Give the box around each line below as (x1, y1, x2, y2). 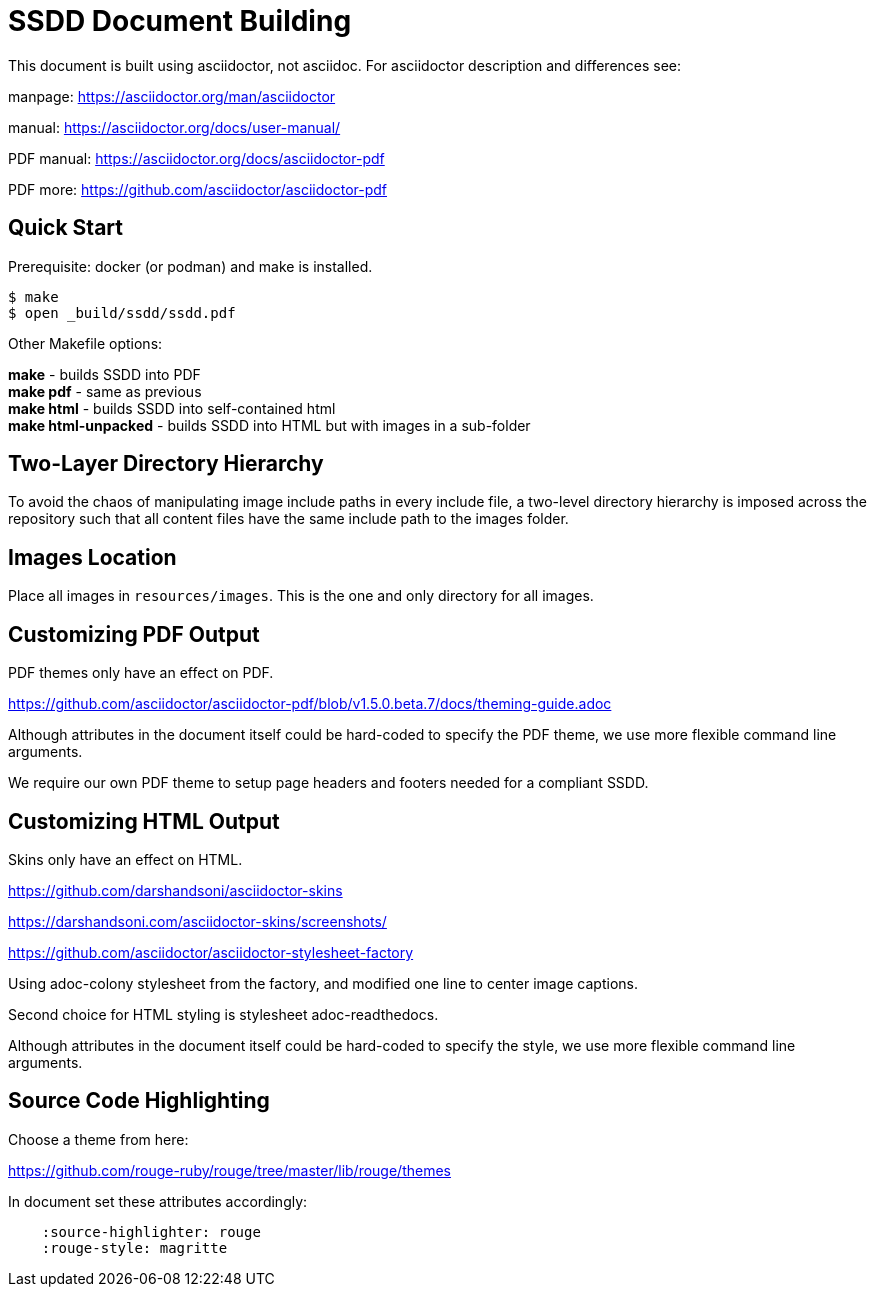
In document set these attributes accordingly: (8, 1192, 308, 1210)
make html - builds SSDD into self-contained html (8, 399, 336, 417)
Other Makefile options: (8, 334, 163, 352)
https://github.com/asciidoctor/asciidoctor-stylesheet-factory (8, 943, 414, 961)
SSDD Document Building (8, 4, 352, 38)
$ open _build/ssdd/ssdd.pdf (8, 304, 236, 321)
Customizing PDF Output (8, 621, 260, 647)
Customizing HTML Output (8, 808, 280, 834)
